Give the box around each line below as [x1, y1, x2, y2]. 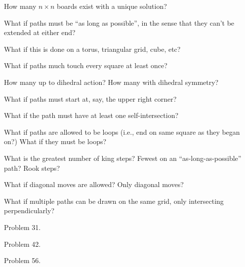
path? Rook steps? [4, 162, 60, 173]
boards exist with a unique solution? [57, 1, 167, 11]
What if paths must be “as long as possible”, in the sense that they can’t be [4, 17, 235, 28]
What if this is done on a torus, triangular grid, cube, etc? [4, 43, 181, 54]
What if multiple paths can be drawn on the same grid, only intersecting [4, 195, 224, 206]
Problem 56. [4, 255, 41, 266]
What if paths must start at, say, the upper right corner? [4, 93, 177, 104]
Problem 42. [4, 238, 41, 249]
